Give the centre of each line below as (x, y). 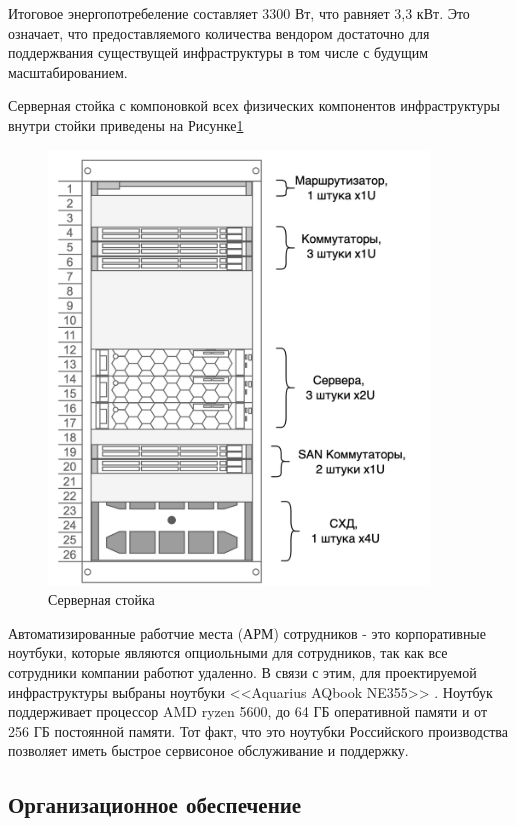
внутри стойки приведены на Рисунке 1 (126, 124)
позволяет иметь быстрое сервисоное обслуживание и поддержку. (208, 750)
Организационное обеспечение (155, 804)
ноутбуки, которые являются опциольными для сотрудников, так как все (228, 652)
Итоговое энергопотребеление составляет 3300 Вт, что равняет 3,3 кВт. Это (239, 13)
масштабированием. (68, 71)
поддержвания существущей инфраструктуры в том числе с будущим (218, 52)
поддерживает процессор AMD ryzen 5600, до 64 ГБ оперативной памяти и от (248, 711)
